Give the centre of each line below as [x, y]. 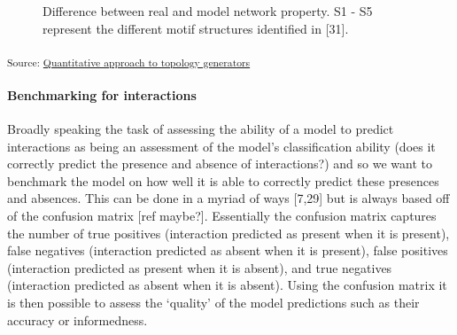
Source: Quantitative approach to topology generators [129, 62]
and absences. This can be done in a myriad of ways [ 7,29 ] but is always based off [228, 198]
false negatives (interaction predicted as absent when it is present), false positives [228, 250]
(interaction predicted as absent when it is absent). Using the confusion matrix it [227, 285]
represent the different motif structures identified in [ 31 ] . [196, 28]
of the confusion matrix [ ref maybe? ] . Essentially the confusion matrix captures [222, 216]
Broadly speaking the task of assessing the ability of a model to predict [201, 129]
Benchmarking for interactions [102, 94]
